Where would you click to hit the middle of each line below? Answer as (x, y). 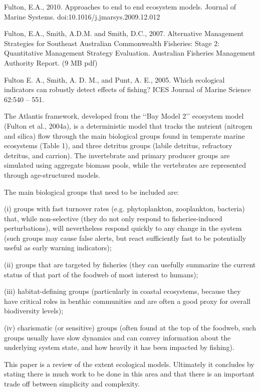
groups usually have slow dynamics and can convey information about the (117, 337)
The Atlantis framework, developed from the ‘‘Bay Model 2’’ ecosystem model (124, 116)
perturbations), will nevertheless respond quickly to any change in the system (123, 228)
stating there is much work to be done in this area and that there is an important (129, 374)
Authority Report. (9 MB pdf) (51, 62)
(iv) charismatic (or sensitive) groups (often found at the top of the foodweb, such (130, 328)
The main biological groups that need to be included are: (92, 191)
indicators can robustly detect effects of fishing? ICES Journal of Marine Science (127, 89)
